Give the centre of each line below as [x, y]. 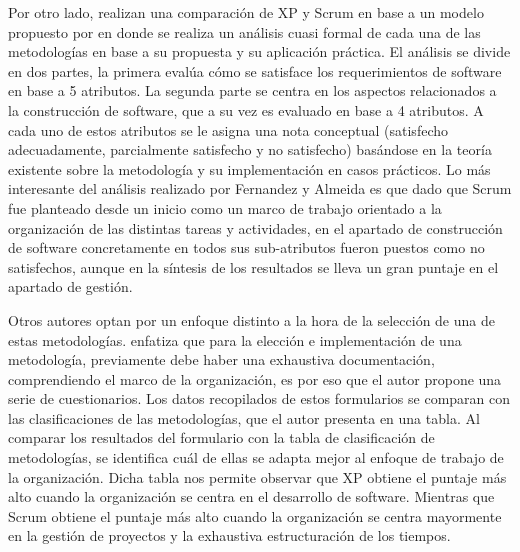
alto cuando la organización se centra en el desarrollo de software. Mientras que [251, 496]
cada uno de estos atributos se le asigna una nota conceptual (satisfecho [228, 129]
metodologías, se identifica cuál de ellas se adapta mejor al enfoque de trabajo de [256, 457]
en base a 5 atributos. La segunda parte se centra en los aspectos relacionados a [252, 90]
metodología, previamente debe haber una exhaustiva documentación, [221, 359]
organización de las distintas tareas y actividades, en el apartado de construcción [255, 227]
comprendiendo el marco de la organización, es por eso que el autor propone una [255, 378]
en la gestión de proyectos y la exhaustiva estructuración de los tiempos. [229, 535]
